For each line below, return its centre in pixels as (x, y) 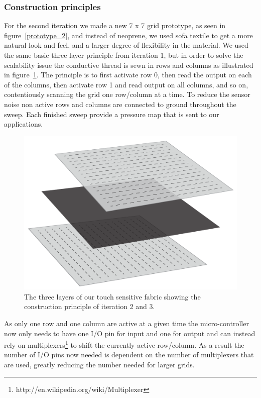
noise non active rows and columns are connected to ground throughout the (120, 104)
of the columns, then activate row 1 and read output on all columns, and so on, (126, 84)
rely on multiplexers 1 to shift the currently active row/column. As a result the (124, 344)
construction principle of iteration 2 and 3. (90, 306)
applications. (24, 124)
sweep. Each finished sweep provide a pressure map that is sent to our (112, 114)
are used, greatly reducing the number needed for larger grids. (99, 364)
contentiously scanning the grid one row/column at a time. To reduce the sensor (127, 94)
